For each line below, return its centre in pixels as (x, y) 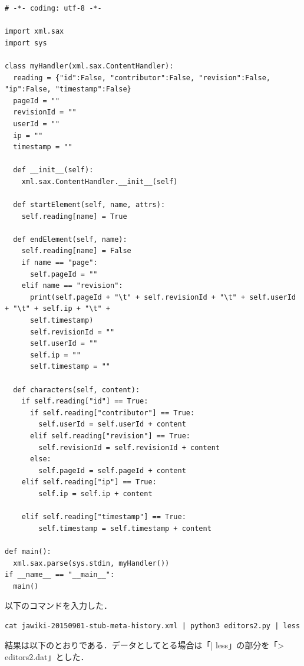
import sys (26, 43)
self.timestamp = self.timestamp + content (125, 528)
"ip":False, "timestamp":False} (68, 89)
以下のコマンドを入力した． (58, 606)
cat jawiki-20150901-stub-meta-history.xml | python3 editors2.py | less (153, 626)
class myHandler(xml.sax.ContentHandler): (89, 66)
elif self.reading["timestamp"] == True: (104, 517)
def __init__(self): (53, 170)
